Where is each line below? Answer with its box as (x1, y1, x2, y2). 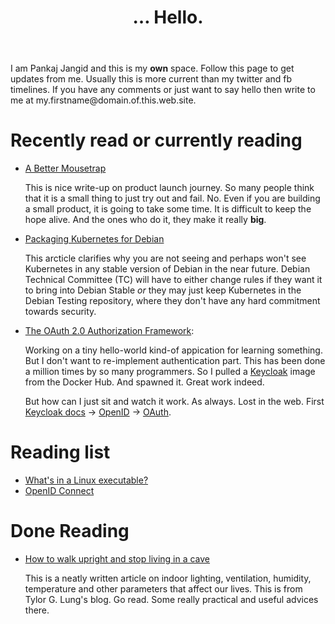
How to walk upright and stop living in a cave (24, 553, 211, 565)
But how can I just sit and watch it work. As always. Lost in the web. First (24, 396, 325, 408)
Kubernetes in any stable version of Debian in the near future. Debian (24, 263, 311, 275)
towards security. (24, 306, 97, 318)
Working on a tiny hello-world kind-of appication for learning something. (24, 344, 323, 356)
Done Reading (10, 520, 130, 543)
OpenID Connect (24, 485, 95, 497)
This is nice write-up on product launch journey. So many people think (24, 182, 315, 194)
